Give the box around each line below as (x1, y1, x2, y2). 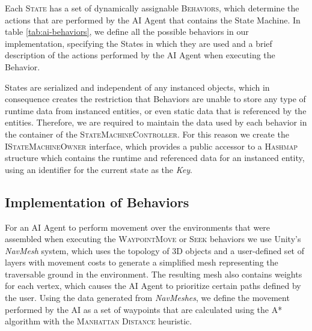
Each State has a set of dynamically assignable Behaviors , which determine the (5, 2, 299, 14)
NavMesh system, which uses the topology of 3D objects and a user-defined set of (5, 244, 304, 257)
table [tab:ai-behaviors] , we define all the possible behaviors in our (5, 25, 249, 38)
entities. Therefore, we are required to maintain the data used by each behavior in (5, 116, 307, 129)
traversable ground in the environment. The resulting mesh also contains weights (5, 267, 302, 280)
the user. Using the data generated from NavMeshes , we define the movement (5, 291, 290, 304)
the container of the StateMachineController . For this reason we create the (5, 127, 289, 140)
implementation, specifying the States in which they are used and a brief (5, 37, 272, 49)
